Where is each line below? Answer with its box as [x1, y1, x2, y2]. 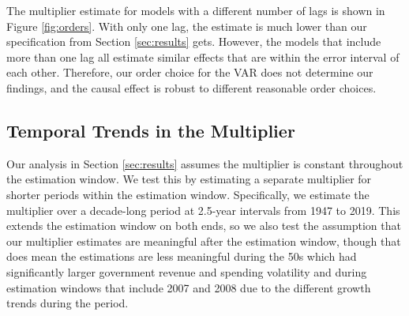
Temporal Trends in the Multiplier [6, 118, 295, 142]
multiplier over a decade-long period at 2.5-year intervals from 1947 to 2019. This [6, 201, 400, 218]
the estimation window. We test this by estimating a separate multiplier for [6, 171, 372, 187]
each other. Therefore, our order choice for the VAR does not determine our [6, 64, 373, 81]
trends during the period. [6, 295, 129, 311]
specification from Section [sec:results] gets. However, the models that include [6, 33, 381, 50]
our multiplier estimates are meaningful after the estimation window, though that [6, 232, 401, 249]
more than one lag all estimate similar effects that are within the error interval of [6, 48, 400, 65]
